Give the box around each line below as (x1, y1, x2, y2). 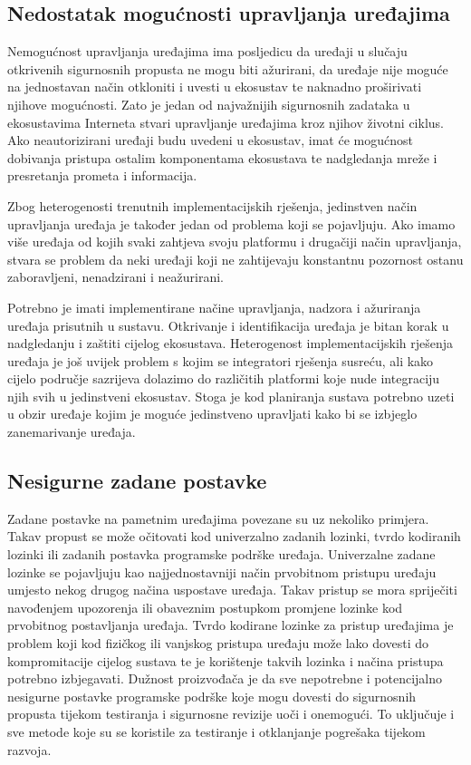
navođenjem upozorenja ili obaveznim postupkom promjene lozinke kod (7, 597, 403, 616)
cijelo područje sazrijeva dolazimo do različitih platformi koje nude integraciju (7, 369, 440, 388)
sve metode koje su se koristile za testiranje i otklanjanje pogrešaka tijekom (7, 722, 426, 741)
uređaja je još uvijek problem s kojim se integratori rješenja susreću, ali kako (7, 351, 434, 370)
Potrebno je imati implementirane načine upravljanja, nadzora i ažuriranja (7, 297, 421, 316)
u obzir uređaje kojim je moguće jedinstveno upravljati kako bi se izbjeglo (7, 404, 418, 423)
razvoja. (7, 740, 52, 759)
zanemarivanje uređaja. (7, 422, 136, 441)
